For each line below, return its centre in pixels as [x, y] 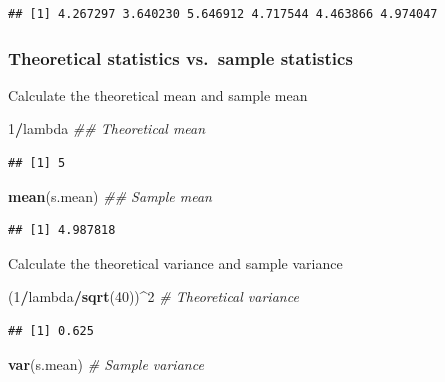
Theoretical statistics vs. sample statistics [180, 57]
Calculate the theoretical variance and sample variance [175, 262]
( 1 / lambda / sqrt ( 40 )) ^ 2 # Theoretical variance [153, 296]
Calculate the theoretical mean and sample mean [158, 94]
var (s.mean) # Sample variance [106, 363]
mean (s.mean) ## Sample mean [110, 195]
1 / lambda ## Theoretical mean [107, 128]
